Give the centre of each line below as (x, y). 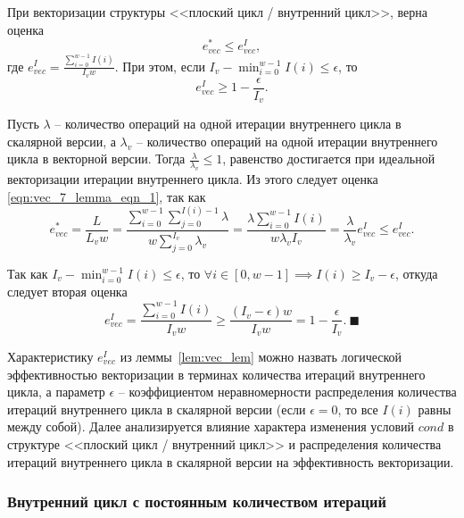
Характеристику (50, 356)
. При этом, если (160, 66)
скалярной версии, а (62, 141)
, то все (358, 409)
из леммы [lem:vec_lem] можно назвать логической (261, 356)
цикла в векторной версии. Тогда (96, 159)
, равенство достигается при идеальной (329, 159)
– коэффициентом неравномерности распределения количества (287, 392)
